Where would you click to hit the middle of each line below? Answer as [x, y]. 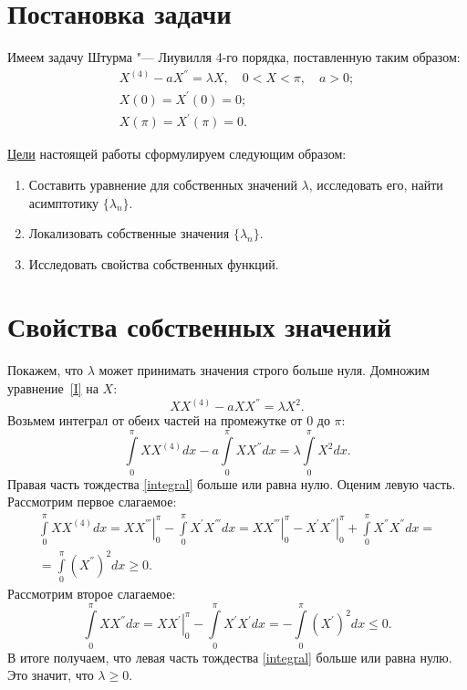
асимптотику [64, 202]
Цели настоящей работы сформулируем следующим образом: [177, 154]
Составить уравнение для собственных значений [163, 184]
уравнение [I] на [53, 388]
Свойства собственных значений [200, 326]
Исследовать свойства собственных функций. [154, 263]
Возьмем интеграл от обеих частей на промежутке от [155, 420]
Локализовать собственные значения [129, 233]
